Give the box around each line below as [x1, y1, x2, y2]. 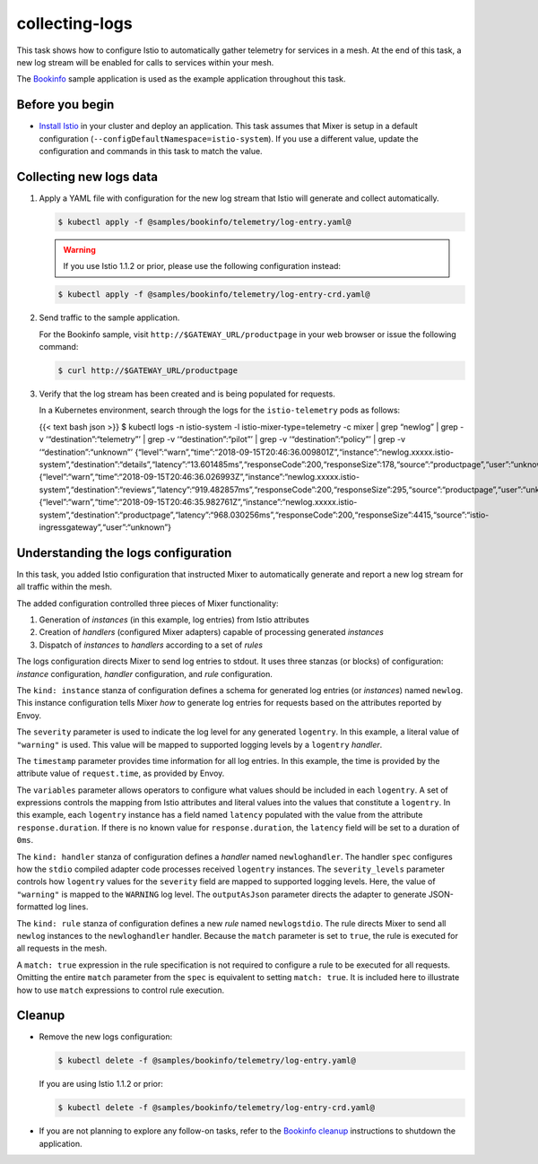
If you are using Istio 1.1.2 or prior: [39, 1079, 163, 1090]
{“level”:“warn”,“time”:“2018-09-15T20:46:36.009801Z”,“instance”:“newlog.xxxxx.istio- [134, 447, 455, 457]
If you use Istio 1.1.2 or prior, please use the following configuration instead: [63, 261, 341, 272]
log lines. [55, 901, 89, 912]
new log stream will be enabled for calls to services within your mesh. [16, 56, 274, 67]
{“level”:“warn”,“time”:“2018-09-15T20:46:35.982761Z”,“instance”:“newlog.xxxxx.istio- [39, 497, 358, 508]
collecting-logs [16, 13, 134, 33]
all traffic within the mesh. [16, 581, 112, 592]
